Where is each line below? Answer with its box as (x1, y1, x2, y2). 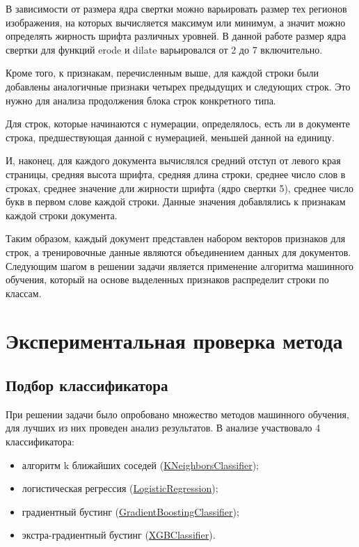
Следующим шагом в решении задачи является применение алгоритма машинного (6, 258, 354, 273)
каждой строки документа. (6, 207, 118, 222)
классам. (6, 285, 42, 300)
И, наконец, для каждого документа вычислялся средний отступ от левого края (6, 153, 341, 168)
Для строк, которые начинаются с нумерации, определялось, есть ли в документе (6, 116, 350, 131)
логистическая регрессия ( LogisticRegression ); (22, 481, 218, 496)
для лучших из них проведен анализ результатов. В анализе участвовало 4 (6, 420, 321, 435)
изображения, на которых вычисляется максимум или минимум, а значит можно (6, 15, 346, 29)
